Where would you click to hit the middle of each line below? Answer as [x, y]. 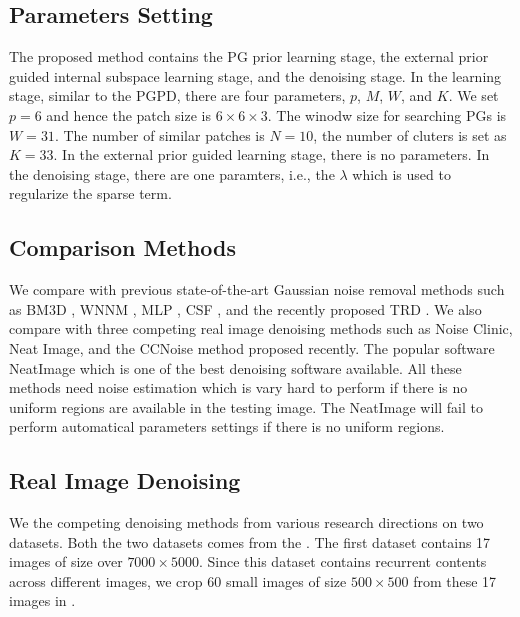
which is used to [401, 173]
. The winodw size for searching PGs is [387, 114]
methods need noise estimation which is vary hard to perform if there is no [238, 387]
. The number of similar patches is [159, 134]
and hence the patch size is [128, 114]
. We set [473, 95]
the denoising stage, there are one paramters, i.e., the [172, 173]
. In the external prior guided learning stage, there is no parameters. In [271, 154]
